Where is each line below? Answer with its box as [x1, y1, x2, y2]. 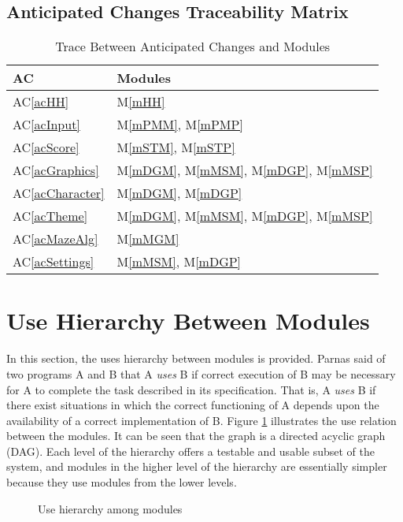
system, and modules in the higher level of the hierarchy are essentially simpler [6, 458, 387, 475]
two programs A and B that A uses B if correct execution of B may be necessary [6, 365, 396, 382]
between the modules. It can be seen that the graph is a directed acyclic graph [6, 427, 386, 444]
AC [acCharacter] [13, 184, 105, 203]
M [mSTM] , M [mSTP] [116, 138, 235, 157]
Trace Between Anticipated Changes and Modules [55, 37, 331, 56]
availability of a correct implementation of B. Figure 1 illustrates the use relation [6, 412, 397, 428]
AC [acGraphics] [13, 161, 99, 180]
